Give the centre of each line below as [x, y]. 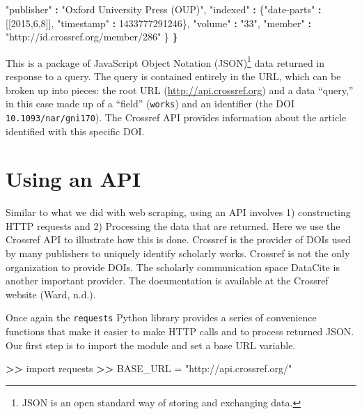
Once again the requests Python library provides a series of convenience [161, 317]
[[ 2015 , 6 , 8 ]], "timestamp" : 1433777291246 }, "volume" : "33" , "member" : [158, 23]
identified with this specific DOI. [75, 131]
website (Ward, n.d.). [51, 294]
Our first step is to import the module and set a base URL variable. [151, 345]
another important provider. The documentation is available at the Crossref [167, 281]
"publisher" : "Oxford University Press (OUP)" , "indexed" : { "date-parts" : [164, 9]
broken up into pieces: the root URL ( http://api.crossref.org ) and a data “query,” [180, 90]
